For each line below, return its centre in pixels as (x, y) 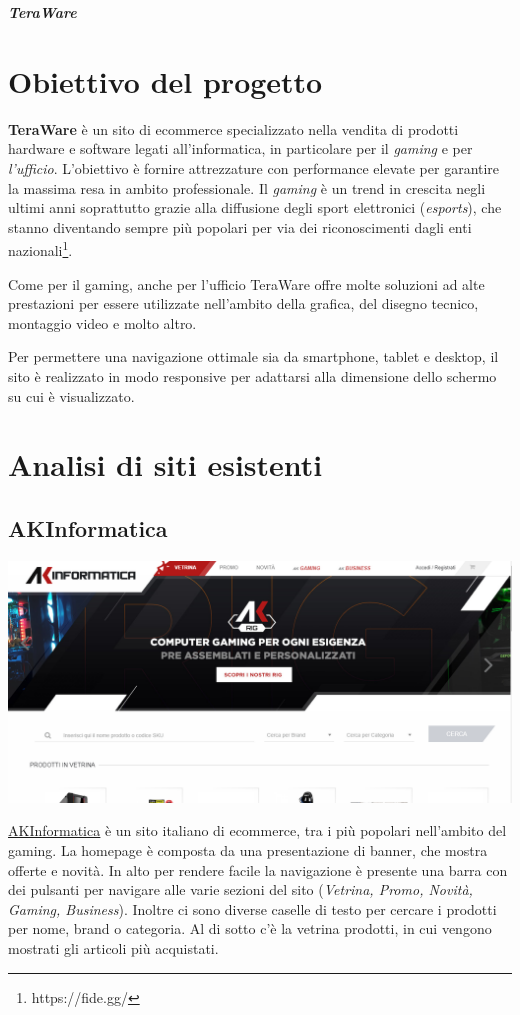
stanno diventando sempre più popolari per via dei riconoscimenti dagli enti (240, 226)
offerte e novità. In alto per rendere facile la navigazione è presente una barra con (258, 869)
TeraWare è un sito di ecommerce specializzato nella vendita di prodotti (233, 128)
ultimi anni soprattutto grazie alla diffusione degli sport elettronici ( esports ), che (255, 207)
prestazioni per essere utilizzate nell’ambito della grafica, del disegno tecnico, (243, 303)
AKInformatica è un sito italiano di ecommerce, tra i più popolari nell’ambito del (257, 830)
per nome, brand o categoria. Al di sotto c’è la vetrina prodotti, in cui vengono (250, 928)
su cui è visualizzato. (71, 395)
